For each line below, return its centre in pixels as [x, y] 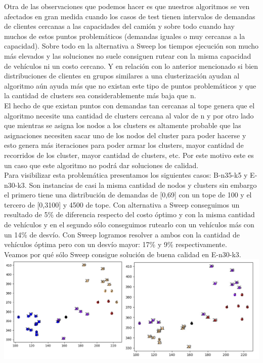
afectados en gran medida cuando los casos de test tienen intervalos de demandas [130, 16]
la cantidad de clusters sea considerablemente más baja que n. [100, 95]
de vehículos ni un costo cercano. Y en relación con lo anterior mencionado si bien [131, 66]
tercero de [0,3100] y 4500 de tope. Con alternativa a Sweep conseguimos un [122, 204]
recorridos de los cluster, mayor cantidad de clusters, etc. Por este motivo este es [129, 155]
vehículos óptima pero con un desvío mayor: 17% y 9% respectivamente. [116, 244]
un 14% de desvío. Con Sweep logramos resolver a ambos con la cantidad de [122, 234]
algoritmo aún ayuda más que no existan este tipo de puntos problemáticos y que [130, 85]
